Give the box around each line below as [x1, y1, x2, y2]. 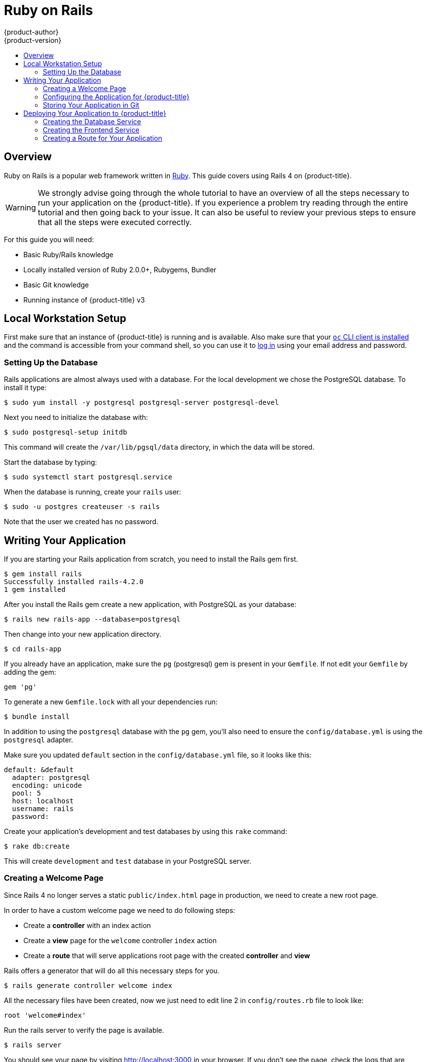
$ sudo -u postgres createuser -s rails [4, 503, 160, 511]
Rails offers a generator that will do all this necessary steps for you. [4, 966, 220, 975]
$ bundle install [4, 713, 70, 721]
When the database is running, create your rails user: [4, 488, 181, 496]
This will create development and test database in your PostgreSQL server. [4, 857, 252, 866]
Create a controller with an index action [23, 921, 151, 929]
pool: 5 [12, 789, 41, 797]
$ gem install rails [4, 570, 82, 578]
